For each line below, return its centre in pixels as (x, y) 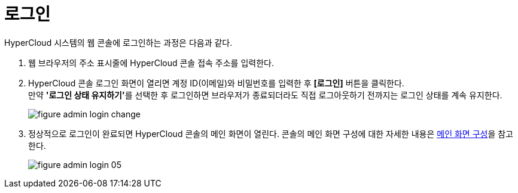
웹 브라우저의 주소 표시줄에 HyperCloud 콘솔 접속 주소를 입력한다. (151, 63)
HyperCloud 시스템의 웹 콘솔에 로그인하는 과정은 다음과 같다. (118, 42)
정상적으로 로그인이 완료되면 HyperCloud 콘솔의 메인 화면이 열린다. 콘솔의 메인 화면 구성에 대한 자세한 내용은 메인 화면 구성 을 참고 (271, 133)
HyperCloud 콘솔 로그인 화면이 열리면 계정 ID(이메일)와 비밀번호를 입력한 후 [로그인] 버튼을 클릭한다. (216, 83)
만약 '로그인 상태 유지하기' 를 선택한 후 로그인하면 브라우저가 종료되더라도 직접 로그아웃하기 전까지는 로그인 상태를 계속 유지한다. (265, 95)
